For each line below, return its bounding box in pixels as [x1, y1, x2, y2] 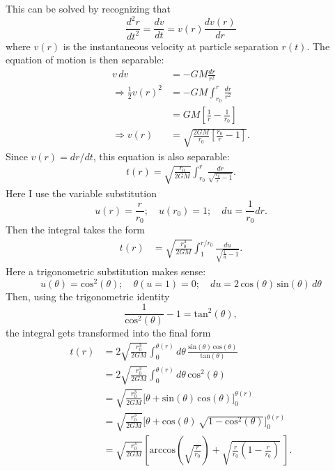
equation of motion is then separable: [6, 52, 164, 67]
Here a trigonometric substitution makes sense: [6, 263, 206, 278]
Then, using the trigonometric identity [6, 288, 170, 303]
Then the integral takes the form [6, 222, 146, 236]
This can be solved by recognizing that [6, 1, 171, 15]
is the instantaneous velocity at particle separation [63, 38, 279, 53]
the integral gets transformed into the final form [6, 325, 211, 340]
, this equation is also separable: [93, 148, 230, 163]
